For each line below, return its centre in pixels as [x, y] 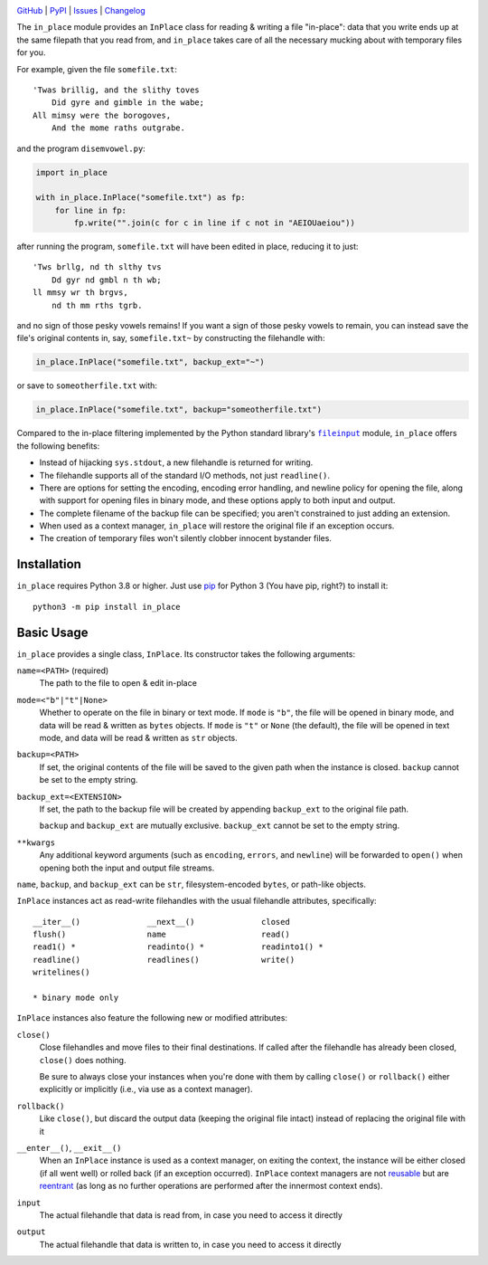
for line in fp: [90, 210]
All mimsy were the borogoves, [102, 115]
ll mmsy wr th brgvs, [80, 293]
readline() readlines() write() [164, 960]
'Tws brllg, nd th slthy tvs [97, 267]
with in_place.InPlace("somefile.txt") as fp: [141, 198]
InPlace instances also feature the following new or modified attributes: [152, 1018]
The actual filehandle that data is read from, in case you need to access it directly [191, 1215]
